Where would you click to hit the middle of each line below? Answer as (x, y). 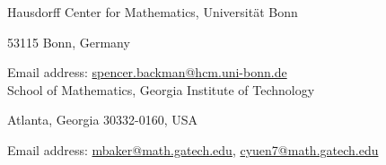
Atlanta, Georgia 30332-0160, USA (103, 120)
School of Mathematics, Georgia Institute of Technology (161, 89)
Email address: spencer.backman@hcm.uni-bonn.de (147, 72)
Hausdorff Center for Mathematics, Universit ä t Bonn (153, 12)
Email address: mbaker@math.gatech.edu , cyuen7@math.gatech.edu (193, 149)
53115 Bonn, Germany (69, 42)
